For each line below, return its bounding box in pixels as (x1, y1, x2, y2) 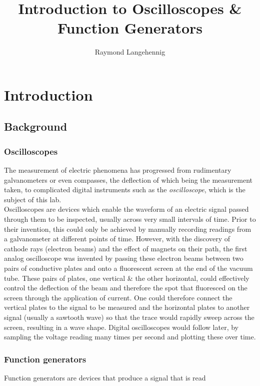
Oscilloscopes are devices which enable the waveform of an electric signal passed (4, 204, 249, 214)
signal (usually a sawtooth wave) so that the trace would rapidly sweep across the (4, 312, 254, 322)
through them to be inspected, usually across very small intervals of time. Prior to (4, 214, 256, 224)
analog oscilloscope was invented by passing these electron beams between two (4, 253, 243, 263)
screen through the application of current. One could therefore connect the (4, 292, 232, 302)
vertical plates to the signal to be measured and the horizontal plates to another (4, 302, 250, 312)
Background (4, 119, 67, 134)
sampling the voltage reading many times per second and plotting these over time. (4, 331, 256, 342)
